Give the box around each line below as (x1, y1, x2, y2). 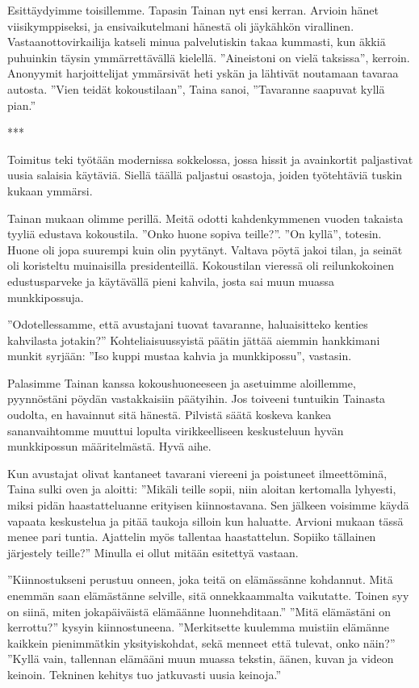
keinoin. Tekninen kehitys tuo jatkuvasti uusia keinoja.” (7, 665, 281, 682)
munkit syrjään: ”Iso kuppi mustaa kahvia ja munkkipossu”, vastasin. (7, 347, 352, 364)
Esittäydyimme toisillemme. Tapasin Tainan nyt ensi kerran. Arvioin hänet (7, 2, 379, 18)
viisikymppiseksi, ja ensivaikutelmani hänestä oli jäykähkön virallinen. (7, 17, 354, 34)
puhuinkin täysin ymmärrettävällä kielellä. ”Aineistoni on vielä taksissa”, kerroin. (7, 48, 410, 65)
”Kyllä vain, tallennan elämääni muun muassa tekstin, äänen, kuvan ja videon (7, 650, 394, 667)
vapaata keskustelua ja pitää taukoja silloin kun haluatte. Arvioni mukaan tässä (7, 512, 404, 529)
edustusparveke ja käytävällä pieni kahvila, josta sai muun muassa (7, 272, 334, 289)
